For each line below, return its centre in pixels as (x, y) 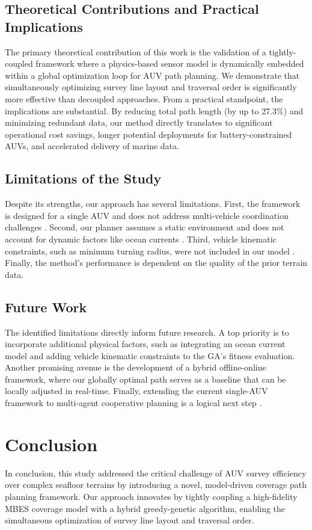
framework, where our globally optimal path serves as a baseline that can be (145, 379)
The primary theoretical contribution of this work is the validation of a (136, 51)
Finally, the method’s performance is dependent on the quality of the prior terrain (156, 263)
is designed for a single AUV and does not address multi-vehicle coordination (147, 215)
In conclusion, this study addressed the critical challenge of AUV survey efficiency (156, 473)
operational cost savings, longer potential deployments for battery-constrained (148, 134)
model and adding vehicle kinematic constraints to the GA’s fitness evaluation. (150, 355)
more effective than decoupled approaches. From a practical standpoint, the (144, 98)
